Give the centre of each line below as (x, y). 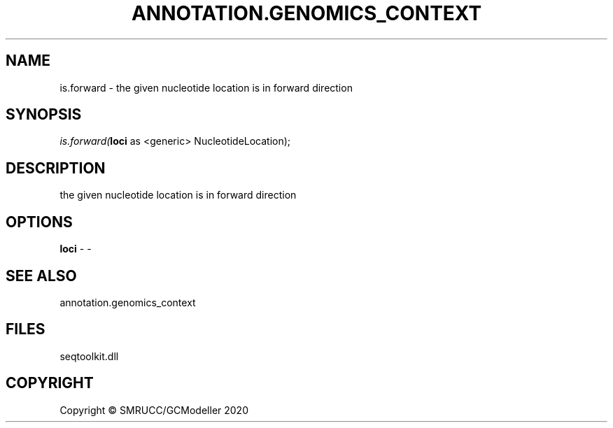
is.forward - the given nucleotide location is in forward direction (206, 87)
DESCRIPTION (56, 168)
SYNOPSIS (44, 115)
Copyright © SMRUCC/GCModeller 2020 (154, 410)
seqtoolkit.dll (89, 356)
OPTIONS (39, 222)
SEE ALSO (41, 276)
